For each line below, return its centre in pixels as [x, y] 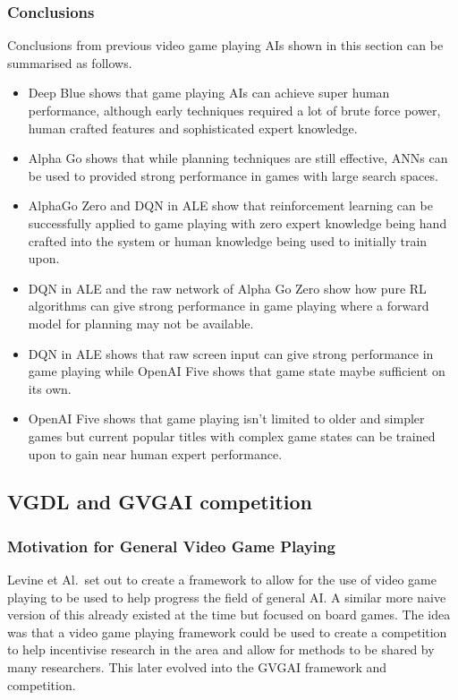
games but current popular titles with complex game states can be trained [232, 435]
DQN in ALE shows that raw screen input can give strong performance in [231, 353]
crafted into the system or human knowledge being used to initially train [228, 240]
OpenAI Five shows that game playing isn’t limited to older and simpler [226, 418]
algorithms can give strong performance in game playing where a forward [229, 306]
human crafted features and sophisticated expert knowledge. [193, 128]
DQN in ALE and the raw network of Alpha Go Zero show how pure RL [227, 288]
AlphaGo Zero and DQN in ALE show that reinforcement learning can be [230, 205]
